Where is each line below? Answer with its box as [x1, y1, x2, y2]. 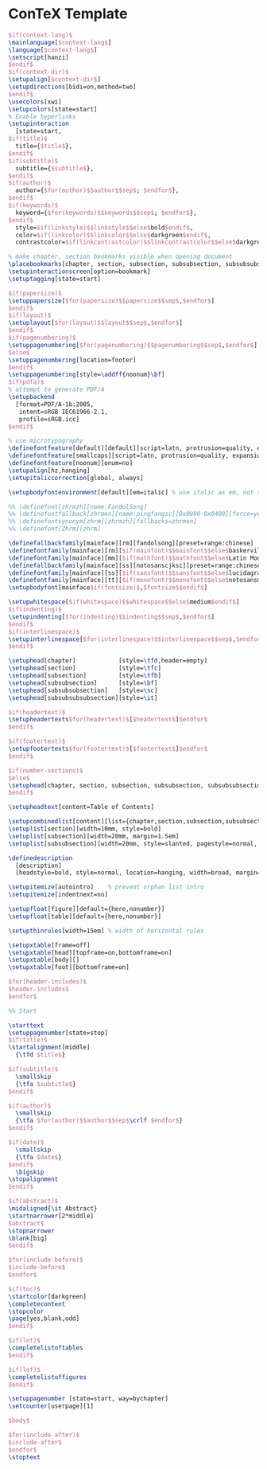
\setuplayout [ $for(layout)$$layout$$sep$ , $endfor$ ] [8, 319, 183, 327]
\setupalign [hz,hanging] [8, 467, 91, 475]
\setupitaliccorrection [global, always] [8, 474, 145, 482]
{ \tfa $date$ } [15, 1153, 62, 1161]
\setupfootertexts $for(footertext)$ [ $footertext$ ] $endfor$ [8, 745, 208, 753]
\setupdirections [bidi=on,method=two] [8, 83, 137, 92]
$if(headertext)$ [8, 708, 66, 717]
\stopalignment [8, 1175, 59, 1183]
